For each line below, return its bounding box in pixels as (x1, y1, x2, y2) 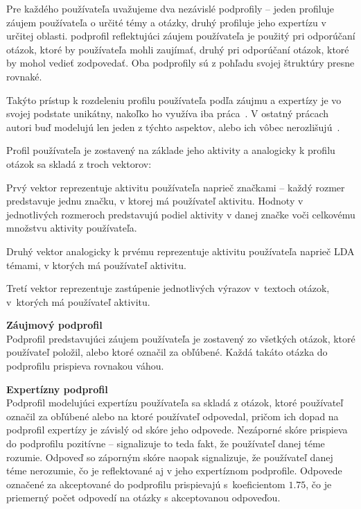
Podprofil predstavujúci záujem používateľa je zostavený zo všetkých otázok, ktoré (6, 331, 355, 345)
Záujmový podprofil (6, 318, 103, 332)
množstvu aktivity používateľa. (6, 221, 137, 235)
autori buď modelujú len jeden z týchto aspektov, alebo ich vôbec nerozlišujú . (6, 119, 340, 134)
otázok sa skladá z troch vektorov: (6, 156, 152, 171)
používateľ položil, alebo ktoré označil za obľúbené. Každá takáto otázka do (6, 345, 328, 359)
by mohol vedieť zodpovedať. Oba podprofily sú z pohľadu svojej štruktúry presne (6, 55, 355, 70)
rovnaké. (6, 69, 42, 83)
